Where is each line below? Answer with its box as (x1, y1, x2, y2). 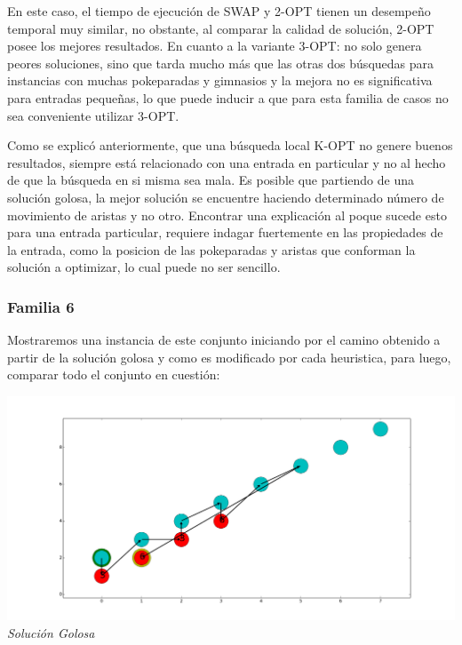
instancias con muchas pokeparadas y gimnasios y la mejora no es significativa (7, 71, 433, 90)
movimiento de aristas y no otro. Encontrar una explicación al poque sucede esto (7, 205, 447, 224)
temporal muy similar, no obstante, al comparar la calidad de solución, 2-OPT (7, 19, 434, 37)
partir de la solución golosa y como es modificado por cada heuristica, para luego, (7, 347, 451, 366)
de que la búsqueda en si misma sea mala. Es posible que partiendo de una (7, 171, 415, 189)
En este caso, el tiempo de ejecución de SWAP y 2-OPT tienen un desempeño (7, 2, 431, 20)
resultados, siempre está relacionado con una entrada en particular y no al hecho (7, 153, 446, 171)
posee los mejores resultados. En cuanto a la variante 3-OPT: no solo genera (7, 36, 422, 55)
